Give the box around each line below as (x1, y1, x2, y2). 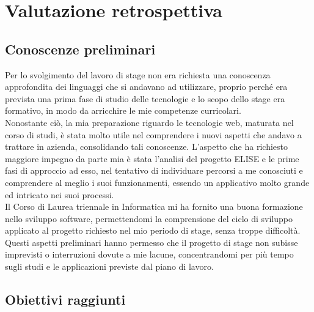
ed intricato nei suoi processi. (5, 188, 114, 201)
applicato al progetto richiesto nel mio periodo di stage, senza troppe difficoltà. (5, 224, 301, 237)
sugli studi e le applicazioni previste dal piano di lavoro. (5, 260, 214, 273)
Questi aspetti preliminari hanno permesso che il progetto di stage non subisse (5, 236, 298, 248)
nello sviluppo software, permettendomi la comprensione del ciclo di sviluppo (5, 212, 293, 225)
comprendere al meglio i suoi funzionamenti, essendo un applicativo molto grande (5, 176, 310, 188)
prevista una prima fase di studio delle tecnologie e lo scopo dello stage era (5, 92, 285, 105)
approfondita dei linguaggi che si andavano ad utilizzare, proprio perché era (5, 80, 288, 93)
